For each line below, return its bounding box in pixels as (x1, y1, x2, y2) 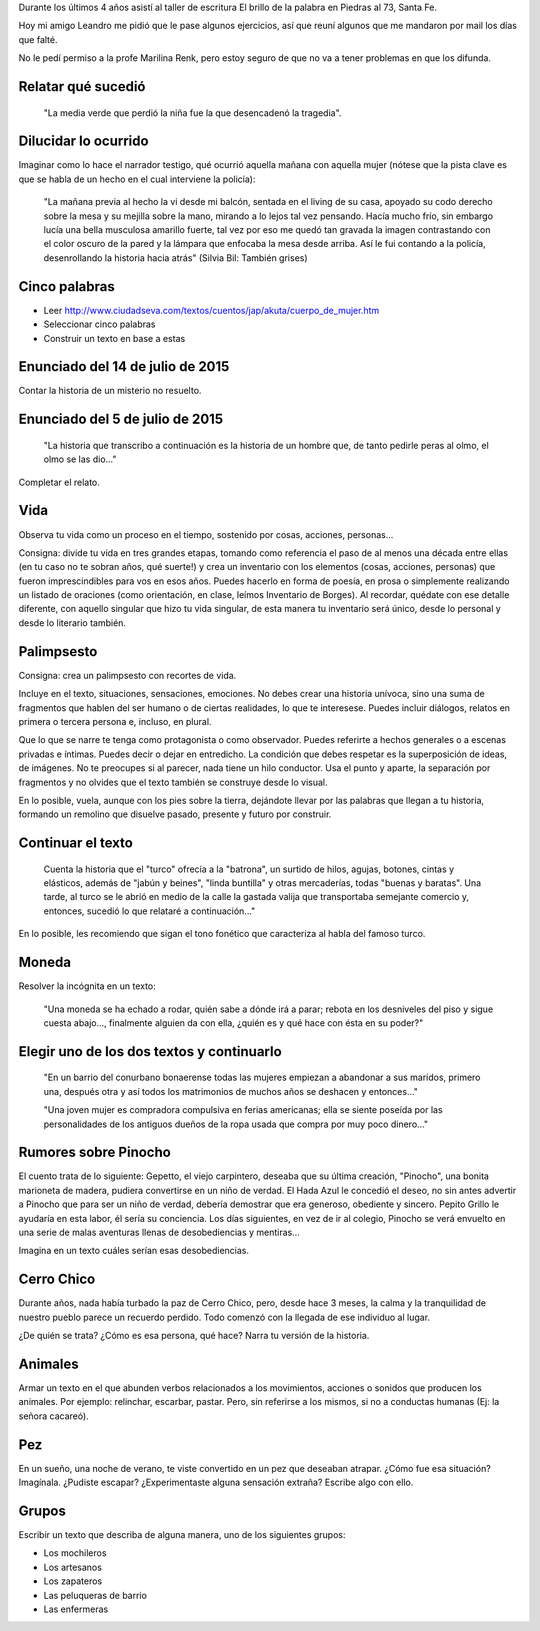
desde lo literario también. (18, 616, 127, 629)
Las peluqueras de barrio (43, 1589, 147, 1601)
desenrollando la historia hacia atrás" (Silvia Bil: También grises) (43, 251, 309, 264)
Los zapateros (43, 1575, 103, 1587)
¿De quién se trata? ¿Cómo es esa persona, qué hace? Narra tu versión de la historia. (18, 1330, 370, 1342)
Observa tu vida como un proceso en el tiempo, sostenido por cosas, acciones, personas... (18, 528, 394, 540)
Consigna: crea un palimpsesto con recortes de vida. (18, 669, 237, 681)
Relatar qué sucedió (18, 78, 146, 95)
